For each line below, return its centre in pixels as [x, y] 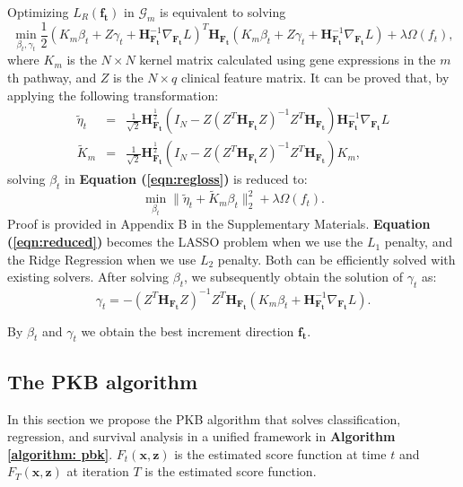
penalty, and [419, 242]
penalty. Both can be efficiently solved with [336, 259]
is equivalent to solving [223, 12]
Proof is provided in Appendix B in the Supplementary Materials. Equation [219, 224]
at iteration [98, 471]
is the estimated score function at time [280, 453]
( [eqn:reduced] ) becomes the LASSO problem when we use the [185, 242]
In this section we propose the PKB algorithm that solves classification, [204, 418]
